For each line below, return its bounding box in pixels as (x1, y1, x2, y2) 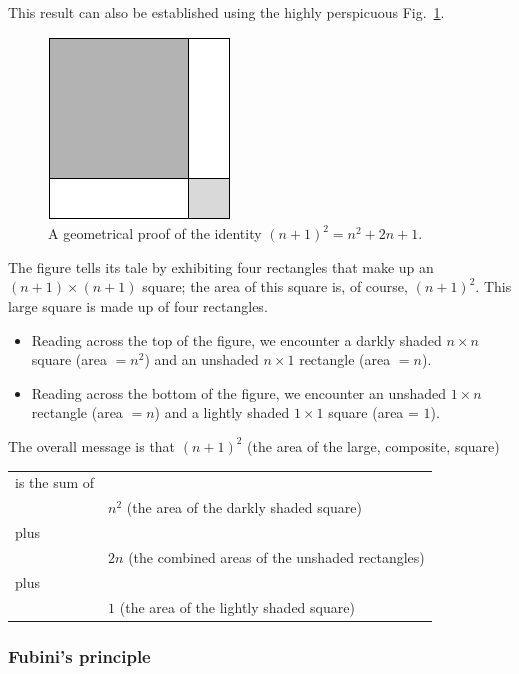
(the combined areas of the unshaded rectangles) (128, 546, 425, 567)
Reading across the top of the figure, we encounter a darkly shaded (31, 329, 442, 350)
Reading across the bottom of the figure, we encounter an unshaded (31, 382, 447, 403)
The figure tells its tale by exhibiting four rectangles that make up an (8, 256, 434, 277)
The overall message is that (8, 435, 176, 456)
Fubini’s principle (8, 643, 151, 668)
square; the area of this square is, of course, (142, 276, 408, 297)
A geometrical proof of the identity (48, 223, 262, 244)
